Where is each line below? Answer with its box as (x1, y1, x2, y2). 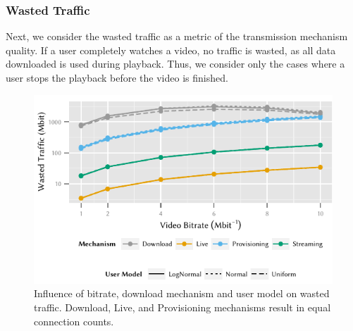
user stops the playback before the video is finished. (6, 70, 228, 85)
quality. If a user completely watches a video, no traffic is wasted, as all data (6, 42, 336, 57)
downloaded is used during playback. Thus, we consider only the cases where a (6, 56, 345, 71)
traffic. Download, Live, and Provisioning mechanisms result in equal (34, 300, 331, 315)
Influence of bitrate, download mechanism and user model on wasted (34, 286, 330, 301)
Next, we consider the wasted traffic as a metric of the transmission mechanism (6, 29, 348, 44)
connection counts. (34, 313, 114, 328)
